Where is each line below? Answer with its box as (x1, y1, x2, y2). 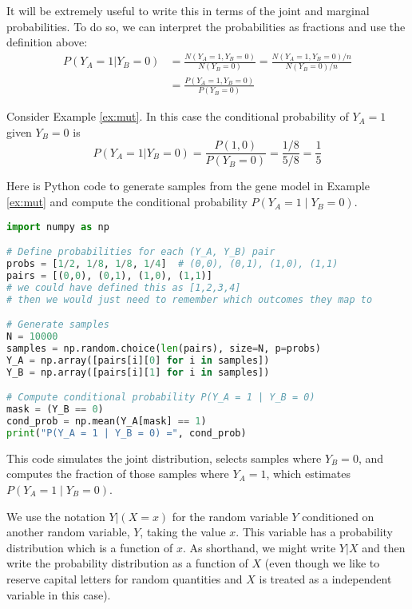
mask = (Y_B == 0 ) (6, 404, 104, 416)
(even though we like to (264, 555, 380, 571)
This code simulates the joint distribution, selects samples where (6, 449, 322, 466)
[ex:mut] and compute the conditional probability (6, 193, 248, 210)
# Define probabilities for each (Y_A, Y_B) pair (6, 246, 275, 258)
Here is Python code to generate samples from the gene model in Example (6, 177, 370, 194)
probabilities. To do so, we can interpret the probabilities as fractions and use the (6, 18, 406, 34)
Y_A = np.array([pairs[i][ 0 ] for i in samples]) (6, 354, 270, 366)
